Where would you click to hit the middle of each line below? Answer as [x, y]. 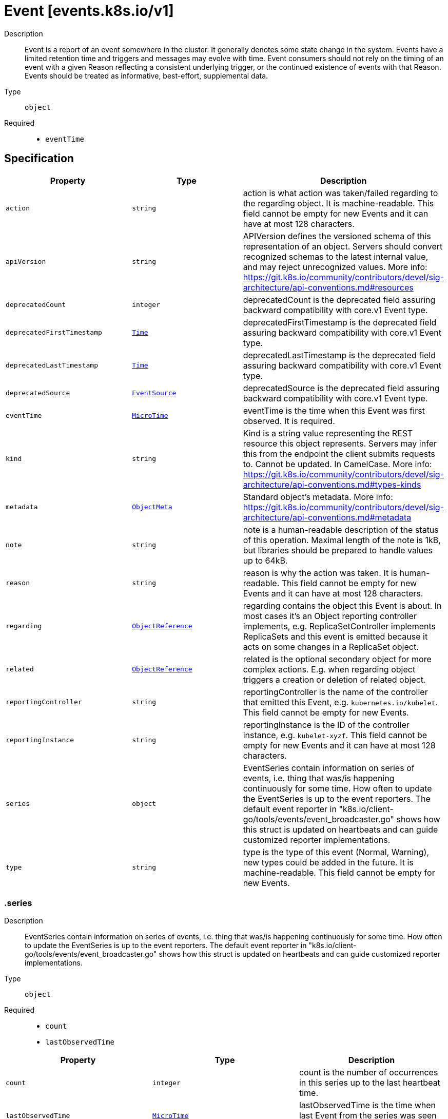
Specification [39, 159]
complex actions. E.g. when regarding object [329, 669]
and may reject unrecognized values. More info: [335, 267]
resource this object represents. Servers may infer [340, 443]
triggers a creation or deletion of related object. [334, 679]
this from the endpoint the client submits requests [339, 454]
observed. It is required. [289, 421]
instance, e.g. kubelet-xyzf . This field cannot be [335, 735]
